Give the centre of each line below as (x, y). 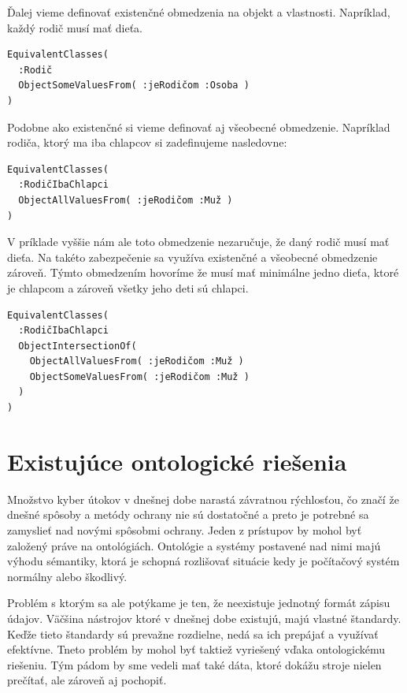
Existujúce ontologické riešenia (177, 461)
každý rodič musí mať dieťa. (75, 27)
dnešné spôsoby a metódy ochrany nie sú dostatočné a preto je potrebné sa (188, 514)
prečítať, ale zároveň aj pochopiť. (87, 680)
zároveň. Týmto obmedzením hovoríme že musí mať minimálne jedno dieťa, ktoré (203, 272)
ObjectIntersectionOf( (78, 346)
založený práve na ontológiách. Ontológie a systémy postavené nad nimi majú (194, 545)
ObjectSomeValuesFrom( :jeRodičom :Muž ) (139, 376)
